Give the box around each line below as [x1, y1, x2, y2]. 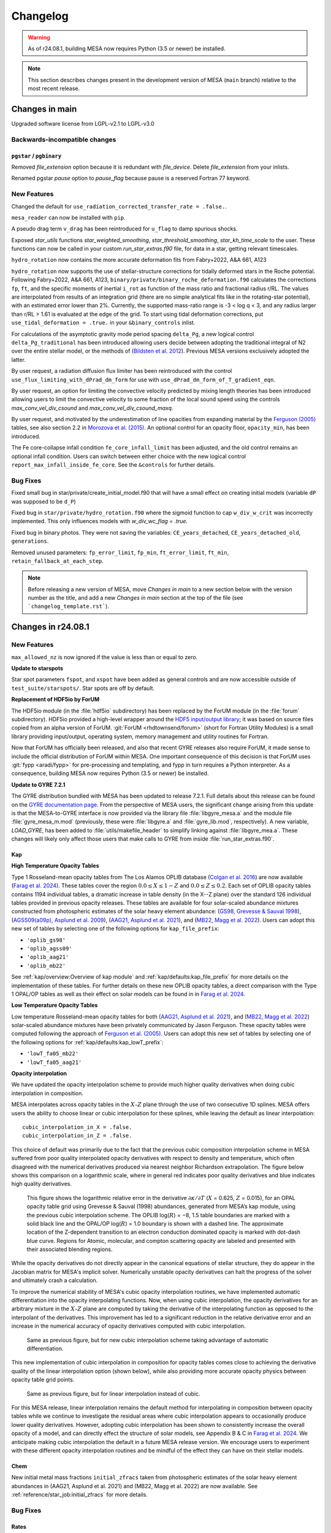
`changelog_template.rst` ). [28, 603, 110, 610]
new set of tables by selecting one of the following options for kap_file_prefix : [11, 925, 219, 932]
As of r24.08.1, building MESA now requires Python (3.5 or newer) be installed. [28, 45, 226, 52]
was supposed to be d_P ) [11, 497, 76, 505]
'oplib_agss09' [26, 945, 73, 952]
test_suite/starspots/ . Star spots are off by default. [11, 684, 155, 692]
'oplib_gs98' [26, 936, 66, 944]
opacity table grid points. [11, 1376, 75, 1383]
